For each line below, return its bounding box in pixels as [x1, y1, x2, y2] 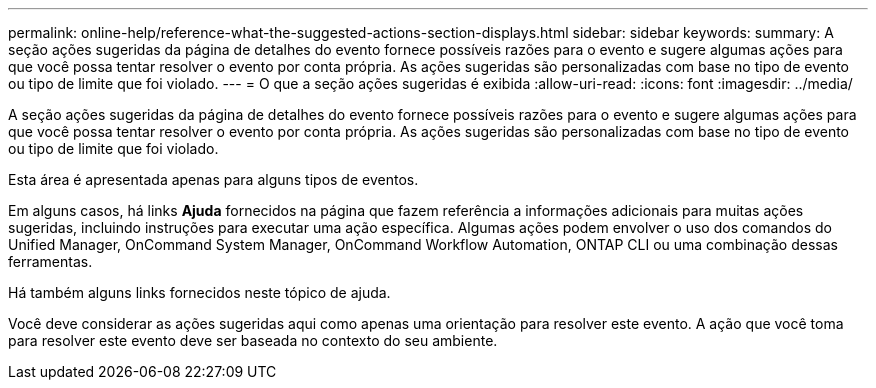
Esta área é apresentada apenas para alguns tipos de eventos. [8, 171, 419, 188]
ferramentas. [8, 253, 93, 270]
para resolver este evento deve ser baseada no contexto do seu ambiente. [8, 332, 498, 349]
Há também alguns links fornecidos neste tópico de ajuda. [8, 284, 391, 301]
